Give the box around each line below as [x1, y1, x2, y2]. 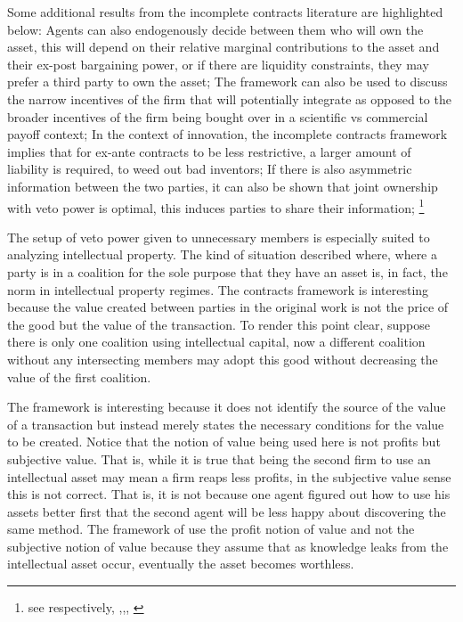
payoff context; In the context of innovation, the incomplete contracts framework [7, 125, 448, 143]
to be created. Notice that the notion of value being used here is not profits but [7, 432, 441, 451]
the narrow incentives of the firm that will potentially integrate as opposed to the [7, 89, 451, 108]
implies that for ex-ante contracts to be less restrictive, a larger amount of [7, 142, 411, 160]
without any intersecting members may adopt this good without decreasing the [7, 349, 438, 368]
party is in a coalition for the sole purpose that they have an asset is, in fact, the [7, 262, 448, 281]
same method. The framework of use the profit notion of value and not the [7, 520, 415, 538]
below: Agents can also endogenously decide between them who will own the [7, 20, 424, 38]
